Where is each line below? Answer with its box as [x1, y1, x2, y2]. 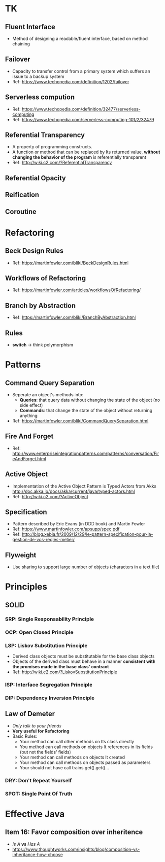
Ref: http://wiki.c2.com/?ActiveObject [12, 493, 89, 499]
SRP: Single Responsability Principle [5, 616, 94, 622]
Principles [5, 581, 48, 592]
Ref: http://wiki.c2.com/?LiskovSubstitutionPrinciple [12, 669, 117, 675]
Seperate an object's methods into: [12, 392, 84, 398]
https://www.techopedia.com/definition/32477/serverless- [21, 106, 141, 112]
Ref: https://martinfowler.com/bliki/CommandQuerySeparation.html [12, 418, 149, 424]
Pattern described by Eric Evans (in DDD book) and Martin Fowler [12, 521, 145, 527]
